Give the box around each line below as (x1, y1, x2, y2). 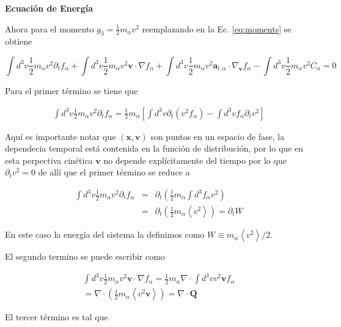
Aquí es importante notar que (5, 130, 116, 142)
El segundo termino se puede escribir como (5, 250, 165, 263)
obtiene (5, 35, 32, 48)
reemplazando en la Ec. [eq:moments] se (142, 22, 291, 35)
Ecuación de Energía (5, 2, 94, 14)
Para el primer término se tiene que (5, 84, 138, 97)
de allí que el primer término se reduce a (38, 166, 190, 178)
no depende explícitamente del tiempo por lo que (103, 153, 287, 166)
